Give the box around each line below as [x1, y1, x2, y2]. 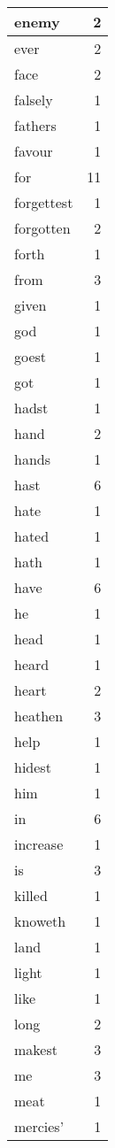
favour [14, 141, 53, 161]
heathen [14, 705, 64, 726]
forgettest [14, 192, 73, 212]
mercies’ [14, 1116, 65, 1136]
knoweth [14, 911, 66, 931]
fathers [14, 115, 57, 135]
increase [14, 834, 64, 854]
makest [14, 1039, 57, 1059]
